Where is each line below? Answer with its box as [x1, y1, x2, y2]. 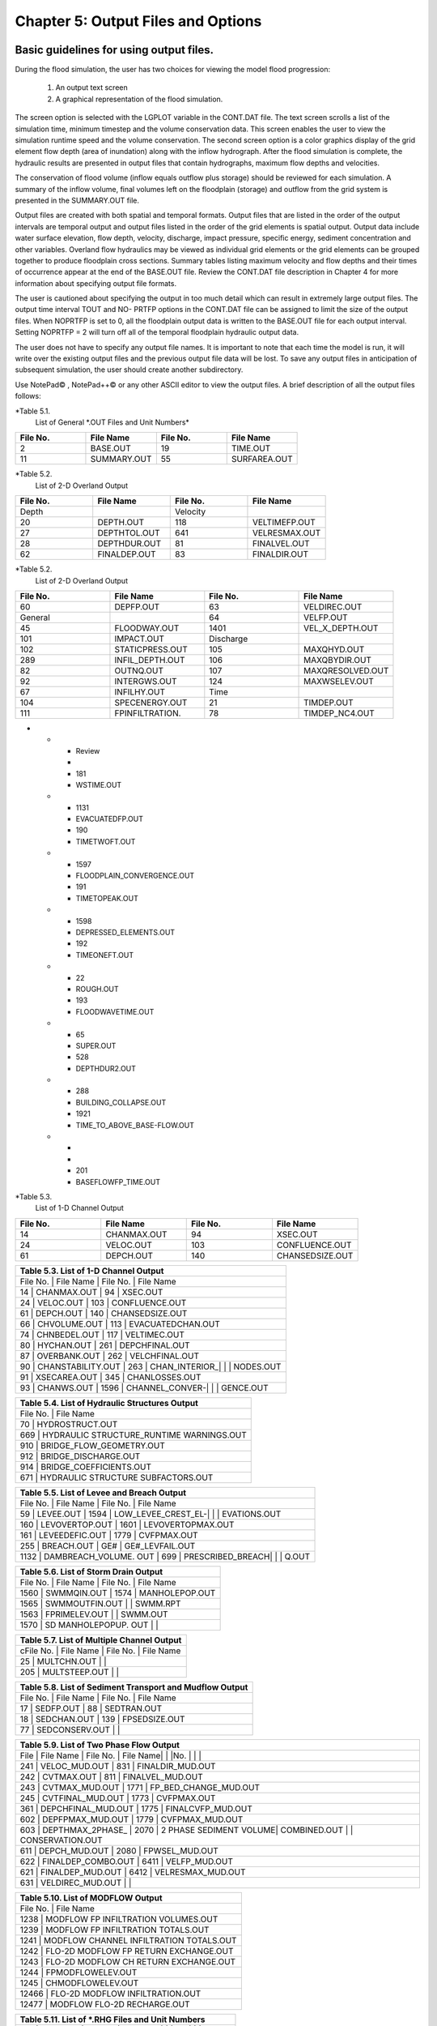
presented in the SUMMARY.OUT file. [15, 195, 139, 205]
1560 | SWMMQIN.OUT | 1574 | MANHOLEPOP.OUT [19, 1587, 216, 1598]
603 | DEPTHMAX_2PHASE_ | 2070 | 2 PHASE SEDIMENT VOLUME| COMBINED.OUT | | [19, 1824, 354, 1836]
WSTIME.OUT [75, 780, 122, 789]
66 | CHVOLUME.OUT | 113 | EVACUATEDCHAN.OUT [19, 1318, 220, 1329]
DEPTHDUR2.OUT [75, 1063, 137, 1073]
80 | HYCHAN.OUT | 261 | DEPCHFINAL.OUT [19, 1340, 190, 1351]
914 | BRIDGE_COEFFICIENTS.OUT [19, 1461, 151, 1472]
